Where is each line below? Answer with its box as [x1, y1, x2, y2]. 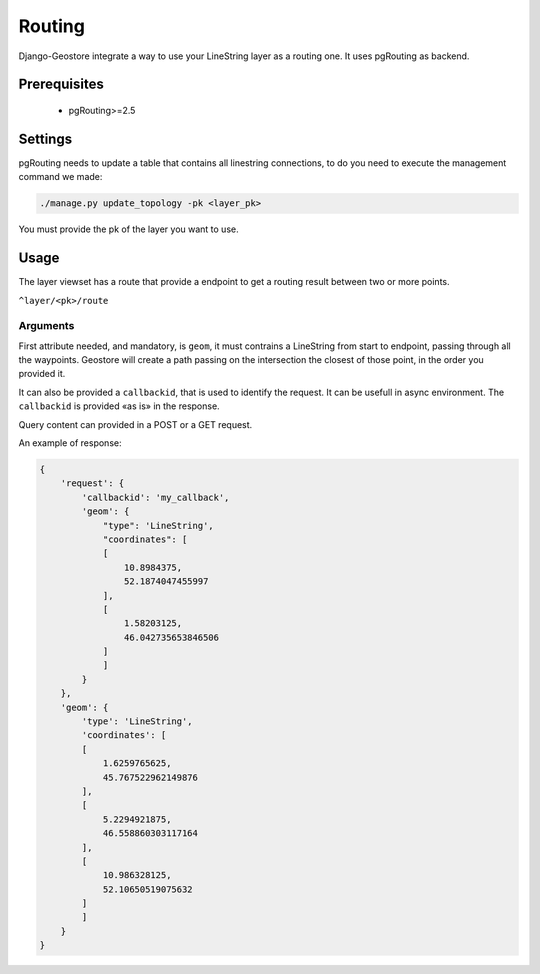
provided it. [18, 368, 66, 380]
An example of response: [18, 437, 122, 449]
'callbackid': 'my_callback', [81, 491, 230, 503]
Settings [18, 130, 73, 147]
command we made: [18, 171, 103, 183]
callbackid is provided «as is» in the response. [18, 400, 220, 412]
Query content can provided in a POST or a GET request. [18, 418, 253, 430]
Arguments [18, 319, 75, 333]
